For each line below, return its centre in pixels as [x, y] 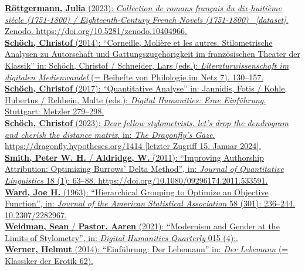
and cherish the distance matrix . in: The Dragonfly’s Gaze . [110, 134]
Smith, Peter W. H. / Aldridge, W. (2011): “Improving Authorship [134, 157]
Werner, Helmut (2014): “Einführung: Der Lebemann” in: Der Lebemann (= [147, 249]
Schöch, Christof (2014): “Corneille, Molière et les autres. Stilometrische [139, 42]
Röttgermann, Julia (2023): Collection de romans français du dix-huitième [143, 8]
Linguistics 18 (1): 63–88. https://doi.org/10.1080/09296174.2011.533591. [136, 180]
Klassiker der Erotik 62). [49, 261]
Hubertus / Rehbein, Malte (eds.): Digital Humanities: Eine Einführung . [135, 99]
